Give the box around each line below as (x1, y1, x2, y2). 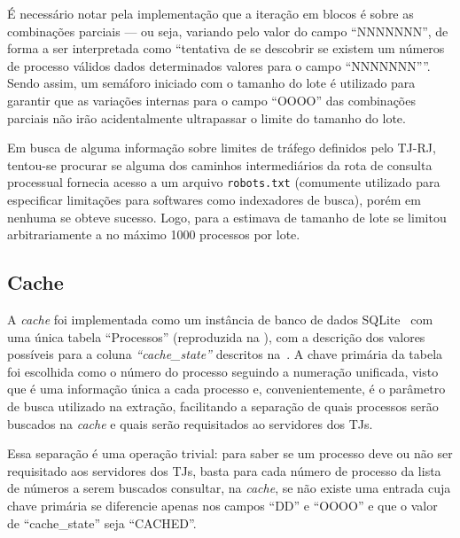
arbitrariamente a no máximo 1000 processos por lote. (7, 225, 300, 244)
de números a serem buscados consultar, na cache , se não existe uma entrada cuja (7, 479, 451, 497)
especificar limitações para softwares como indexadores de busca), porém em (7, 191, 421, 208)
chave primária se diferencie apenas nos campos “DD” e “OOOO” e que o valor (7, 495, 438, 514)
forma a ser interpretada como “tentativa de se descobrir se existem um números (7, 39, 445, 58)
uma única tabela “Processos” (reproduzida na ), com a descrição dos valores (7, 327, 425, 346)
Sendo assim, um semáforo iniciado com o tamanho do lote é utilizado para (7, 74, 416, 92)
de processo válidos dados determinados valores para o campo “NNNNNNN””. (7, 56, 431, 74)
